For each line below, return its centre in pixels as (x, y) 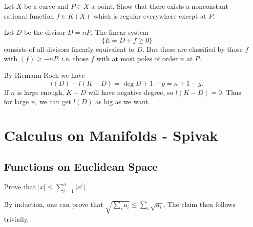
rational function (29, 15)
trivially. (17, 218)
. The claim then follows (199, 204)
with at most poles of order (137, 58)
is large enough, (41, 92)
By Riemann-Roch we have (44, 75)
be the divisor (45, 32)
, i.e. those (73, 58)
